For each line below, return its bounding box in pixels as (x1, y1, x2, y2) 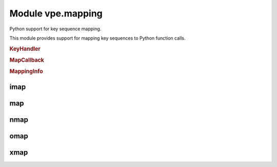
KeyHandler (9, 45, 41, 52)
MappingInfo (9, 68, 43, 75)
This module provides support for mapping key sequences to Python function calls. (9, 35, 186, 41)
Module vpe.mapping (9, 8, 103, 19)
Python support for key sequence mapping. (9, 26, 102, 32)
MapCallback (9, 57, 45, 64)
